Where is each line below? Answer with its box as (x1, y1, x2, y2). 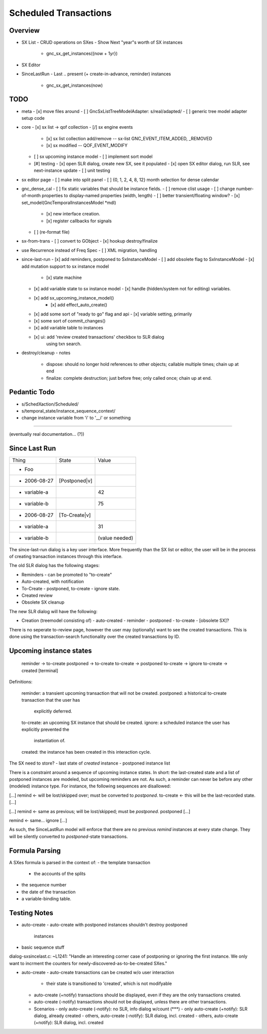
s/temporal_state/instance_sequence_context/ (21, 408, 116, 414)
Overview (9, 26, 40, 35)
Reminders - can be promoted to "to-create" (21, 571, 112, 577)
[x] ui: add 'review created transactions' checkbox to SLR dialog (34, 334, 164, 340)
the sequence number (21, 882, 67, 888)
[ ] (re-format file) (34, 229, 70, 235)
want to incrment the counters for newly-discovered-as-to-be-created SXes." (9, 960, 168, 966)
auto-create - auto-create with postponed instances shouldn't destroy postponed (21, 922, 188, 928)
